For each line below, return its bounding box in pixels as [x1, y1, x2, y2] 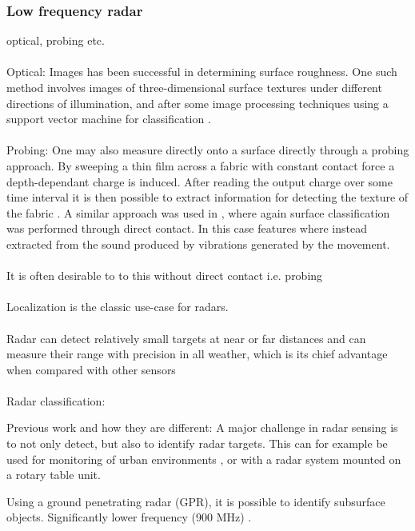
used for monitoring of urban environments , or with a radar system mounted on [6, 450, 401, 467]
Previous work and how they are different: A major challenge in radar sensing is [6, 419, 398, 436]
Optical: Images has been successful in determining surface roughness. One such [6, 63, 397, 80]
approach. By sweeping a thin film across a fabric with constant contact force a [6, 157, 395, 174]
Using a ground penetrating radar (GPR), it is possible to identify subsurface [6, 493, 385, 509]
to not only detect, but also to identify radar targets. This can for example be [6, 435, 388, 452]
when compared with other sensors [6, 361, 176, 377]
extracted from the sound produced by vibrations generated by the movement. [6, 235, 390, 252]
